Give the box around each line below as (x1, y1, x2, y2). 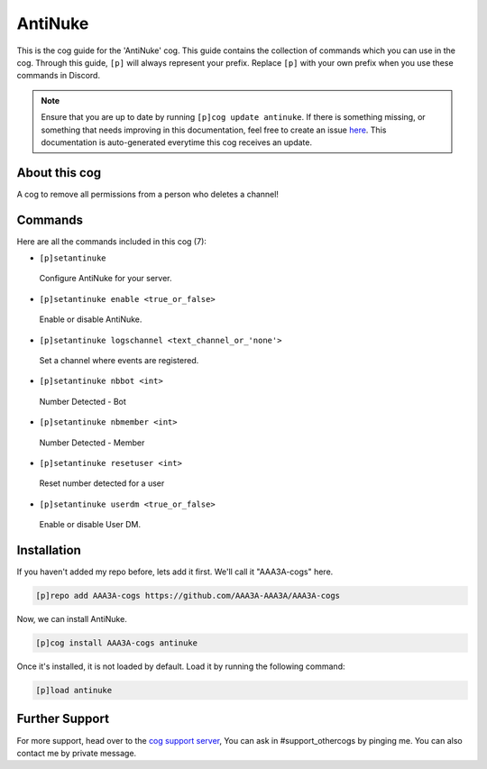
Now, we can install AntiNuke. (16, 614, 128, 625)
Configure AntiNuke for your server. (39, 273, 172, 284)
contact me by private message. (16, 747, 137, 758)
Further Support (16, 711, 110, 727)
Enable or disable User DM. (39, 519, 142, 530)
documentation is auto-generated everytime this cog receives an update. (41, 136, 313, 148)
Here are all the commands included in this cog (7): (16, 235, 207, 247)
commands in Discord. (16, 70, 101, 81)
